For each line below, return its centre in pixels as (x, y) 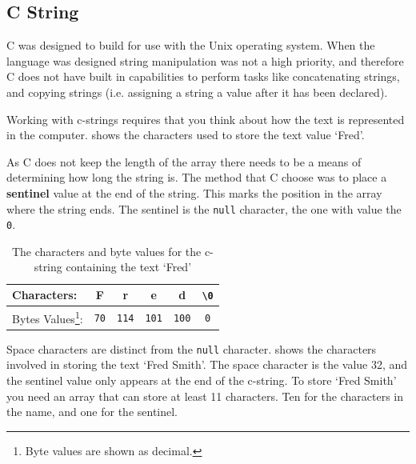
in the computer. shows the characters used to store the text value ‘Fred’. (186, 135)
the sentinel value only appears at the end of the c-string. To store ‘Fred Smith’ (202, 380)
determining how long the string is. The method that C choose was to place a (197, 177)
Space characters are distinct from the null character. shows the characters (192, 348)
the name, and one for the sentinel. (92, 412)
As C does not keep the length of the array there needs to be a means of (184, 161)
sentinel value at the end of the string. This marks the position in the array (194, 192)
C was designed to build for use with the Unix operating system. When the (191, 45)
